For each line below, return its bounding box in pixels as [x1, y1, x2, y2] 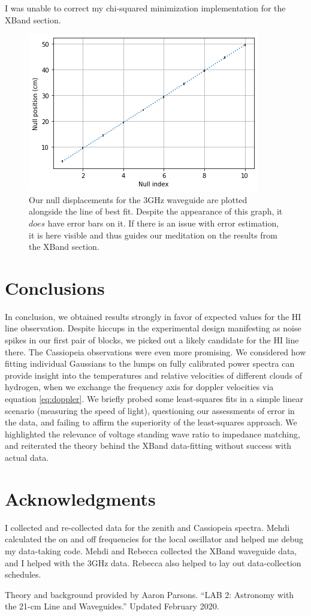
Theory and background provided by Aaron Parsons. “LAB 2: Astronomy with [5, 588, 294, 600]
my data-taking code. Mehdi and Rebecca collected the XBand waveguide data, [5, 544, 297, 557]
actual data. [5, 451, 49, 463]
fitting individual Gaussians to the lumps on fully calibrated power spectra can [5, 357, 295, 370]
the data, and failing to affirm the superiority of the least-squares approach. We [5, 416, 297, 428]
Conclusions [5, 275, 105, 300]
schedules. [5, 568, 41, 581]
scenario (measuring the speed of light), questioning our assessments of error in [5, 404, 295, 416]
